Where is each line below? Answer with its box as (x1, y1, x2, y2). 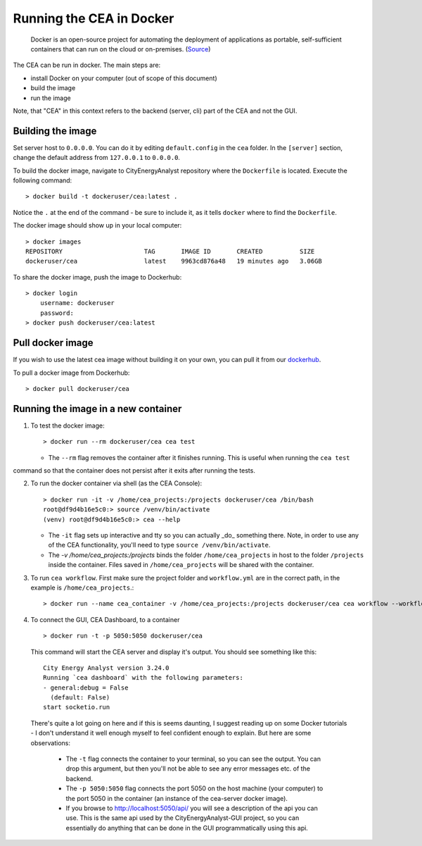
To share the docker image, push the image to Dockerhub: (13, 273, 182, 281)
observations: (30, 738, 70, 747)
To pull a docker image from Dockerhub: (13, 368, 130, 377)
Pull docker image (13, 337, 94, 349)
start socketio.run (43, 703, 110, 711)
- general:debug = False (43, 683, 129, 692)
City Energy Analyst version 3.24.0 (43, 664, 170, 672)
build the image (30, 84, 76, 92)
